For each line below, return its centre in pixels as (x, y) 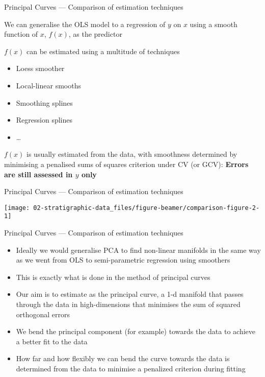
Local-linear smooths (48, 85)
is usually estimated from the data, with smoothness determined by (132, 154)
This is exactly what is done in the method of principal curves (113, 277)
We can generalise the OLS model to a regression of (85, 24)
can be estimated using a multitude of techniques (103, 51)
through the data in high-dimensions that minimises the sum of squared (128, 304)
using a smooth (214, 24)
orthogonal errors (43, 314)
